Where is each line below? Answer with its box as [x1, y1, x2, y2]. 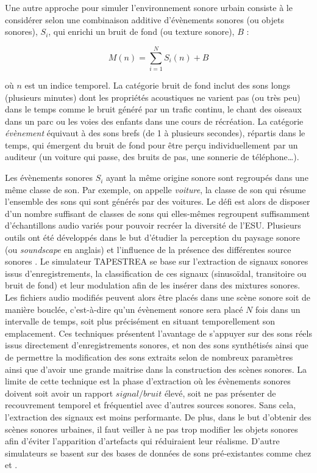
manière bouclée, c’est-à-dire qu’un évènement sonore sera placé [5, 302, 243, 315]
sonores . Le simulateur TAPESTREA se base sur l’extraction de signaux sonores [5, 255, 308, 268]
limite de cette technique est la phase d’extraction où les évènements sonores [5, 375, 291, 387]
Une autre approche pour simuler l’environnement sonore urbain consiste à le [5, 1, 293, 13]
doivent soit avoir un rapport [5, 386, 113, 399]
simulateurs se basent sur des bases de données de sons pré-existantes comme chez [5, 446, 312, 459]
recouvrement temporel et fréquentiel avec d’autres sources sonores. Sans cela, [5, 398, 296, 411]
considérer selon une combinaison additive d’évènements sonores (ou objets [5, 13, 284, 26]
